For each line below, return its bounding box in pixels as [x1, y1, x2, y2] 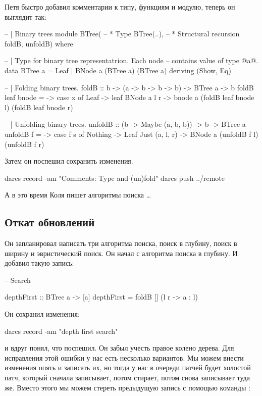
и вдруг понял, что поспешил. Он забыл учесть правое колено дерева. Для [5, 342, 234, 353]
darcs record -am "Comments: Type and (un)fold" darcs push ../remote [5, 172, 225, 183]
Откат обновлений [5, 214, 95, 230]
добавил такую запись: [5, 258, 74, 268]
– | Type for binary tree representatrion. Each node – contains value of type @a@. [5, 55, 258, 66]
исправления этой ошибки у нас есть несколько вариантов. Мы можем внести [5, 352, 244, 363]
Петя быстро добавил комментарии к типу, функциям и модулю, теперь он [5, 2, 235, 12]
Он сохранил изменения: [5, 309, 80, 319]
